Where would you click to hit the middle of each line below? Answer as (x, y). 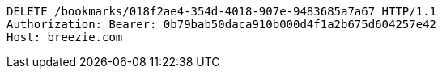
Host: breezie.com (65, 37)
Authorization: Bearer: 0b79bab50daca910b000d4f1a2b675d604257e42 (222, 24)
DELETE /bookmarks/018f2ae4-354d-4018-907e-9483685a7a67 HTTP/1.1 (222, 11)
